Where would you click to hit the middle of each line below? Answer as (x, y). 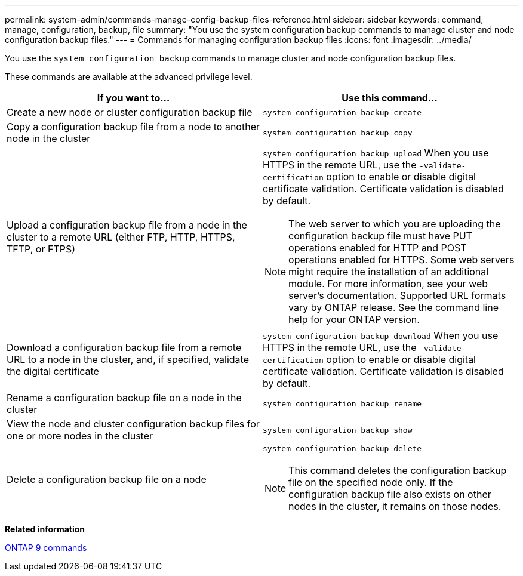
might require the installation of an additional (389, 272)
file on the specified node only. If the (371, 482)
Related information (45, 529)
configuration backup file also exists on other (390, 494)
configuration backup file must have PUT (380, 236)
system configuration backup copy (338, 133)
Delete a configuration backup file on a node (107, 479)
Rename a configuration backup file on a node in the (124, 398)
